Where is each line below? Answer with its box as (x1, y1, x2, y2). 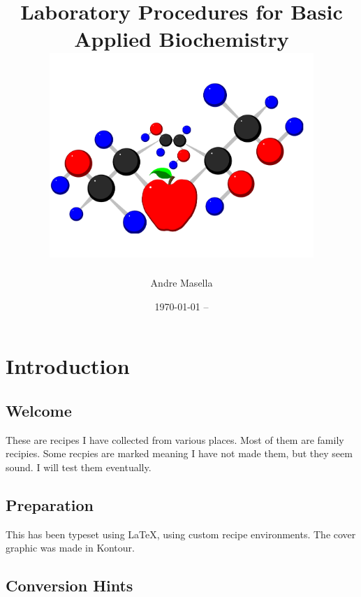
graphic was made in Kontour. (6, 540, 135, 555)
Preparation (6, 494, 94, 515)
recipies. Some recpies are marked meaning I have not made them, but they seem (6, 446, 353, 461)
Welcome (6, 399, 72, 421)
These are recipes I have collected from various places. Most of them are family (6, 432, 344, 447)
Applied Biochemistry (74, 24, 289, 53)
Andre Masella (150, 275, 213, 290)
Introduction (6, 352, 130, 380)
